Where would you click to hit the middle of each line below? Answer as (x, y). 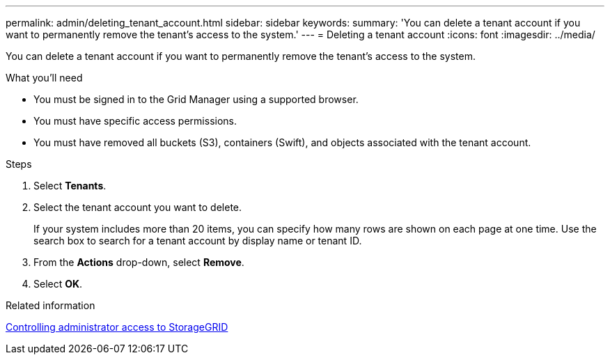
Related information (50, 305)
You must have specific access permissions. (135, 121)
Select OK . (58, 284)
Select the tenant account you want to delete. (138, 207)
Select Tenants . (70, 186)
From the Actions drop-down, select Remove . (139, 262)
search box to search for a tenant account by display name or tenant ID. (198, 241)
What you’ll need (44, 78)
